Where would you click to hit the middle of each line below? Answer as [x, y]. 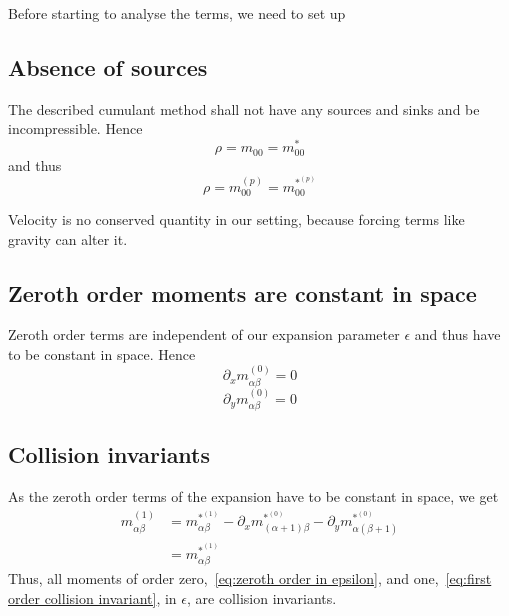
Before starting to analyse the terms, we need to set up [177, 13]
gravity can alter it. [68, 238]
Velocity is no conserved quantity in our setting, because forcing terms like [236, 218]
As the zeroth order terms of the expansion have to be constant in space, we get [253, 496]
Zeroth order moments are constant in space [242, 292]
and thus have [457, 334]
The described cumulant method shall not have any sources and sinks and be [244, 108]
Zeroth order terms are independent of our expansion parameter [204, 334]
